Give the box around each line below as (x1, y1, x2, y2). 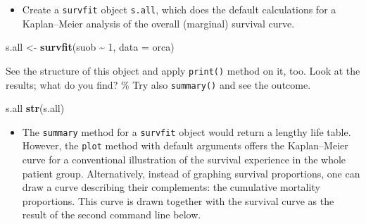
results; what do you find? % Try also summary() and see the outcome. (6, 77, 311, 92)
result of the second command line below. (22, 207, 201, 222)
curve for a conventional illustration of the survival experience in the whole (22, 152, 346, 167)
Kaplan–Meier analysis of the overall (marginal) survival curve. (22, 15, 295, 30)
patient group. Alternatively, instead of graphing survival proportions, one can (22, 166, 360, 180)
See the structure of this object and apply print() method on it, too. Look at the (6, 63, 360, 77)
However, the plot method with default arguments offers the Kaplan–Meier (22, 138, 348, 153)
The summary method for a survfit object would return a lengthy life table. (22, 124, 351, 139)
